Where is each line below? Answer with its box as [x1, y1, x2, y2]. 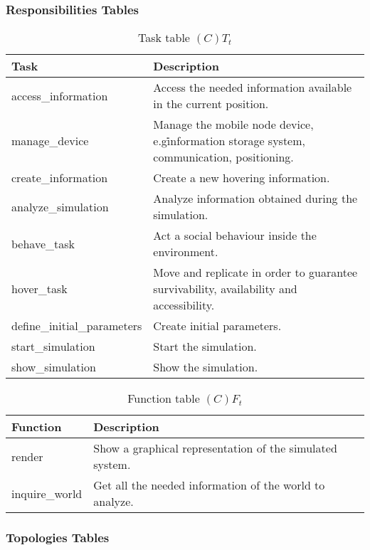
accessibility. [153, 297, 215, 314]
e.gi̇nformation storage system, [153, 132, 305, 149]
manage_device [11, 132, 89, 149]
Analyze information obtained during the [153, 190, 358, 207]
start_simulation [11, 338, 95, 355]
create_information [11, 169, 108, 186]
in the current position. [153, 95, 269, 112]
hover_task [11, 280, 68, 297]
